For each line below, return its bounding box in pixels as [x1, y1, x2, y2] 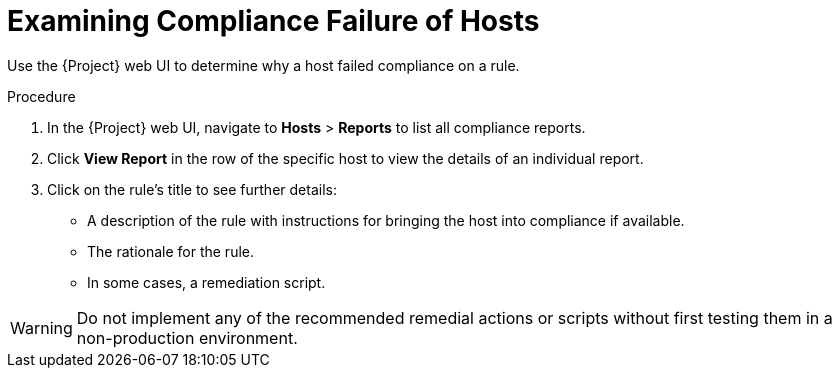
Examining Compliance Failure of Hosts [7, 4, 540, 38]
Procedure [7, 87, 76, 105]
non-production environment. [76, 327, 298, 348]
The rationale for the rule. [87, 242, 255, 260]
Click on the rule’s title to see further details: [47, 180, 337, 198]
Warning [10, 317, 73, 338]
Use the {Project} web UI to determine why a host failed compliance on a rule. [7, 56, 520, 74]
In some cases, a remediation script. [87, 273, 326, 291]
